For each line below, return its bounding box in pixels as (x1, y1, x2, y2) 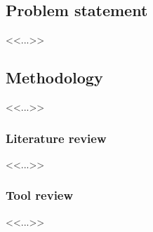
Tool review (6, 186, 74, 204)
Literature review (6, 129, 107, 146)
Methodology (6, 67, 103, 88)
